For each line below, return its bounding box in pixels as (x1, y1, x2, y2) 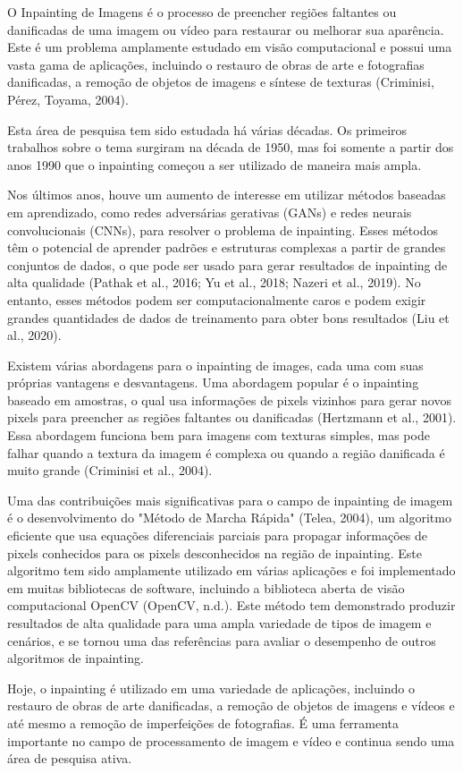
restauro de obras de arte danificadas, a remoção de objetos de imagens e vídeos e (7, 696, 455, 715)
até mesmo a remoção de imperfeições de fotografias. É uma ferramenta (7, 713, 400, 732)
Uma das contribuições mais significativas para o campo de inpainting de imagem (7, 490, 453, 509)
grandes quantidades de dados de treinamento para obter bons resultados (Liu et (7, 308, 450, 327)
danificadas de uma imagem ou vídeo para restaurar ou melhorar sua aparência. (7, 20, 444, 38)
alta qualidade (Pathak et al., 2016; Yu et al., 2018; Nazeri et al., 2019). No (7, 273, 421, 292)
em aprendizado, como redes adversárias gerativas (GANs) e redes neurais (7, 202, 412, 221)
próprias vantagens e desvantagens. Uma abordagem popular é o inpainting (7, 373, 419, 392)
